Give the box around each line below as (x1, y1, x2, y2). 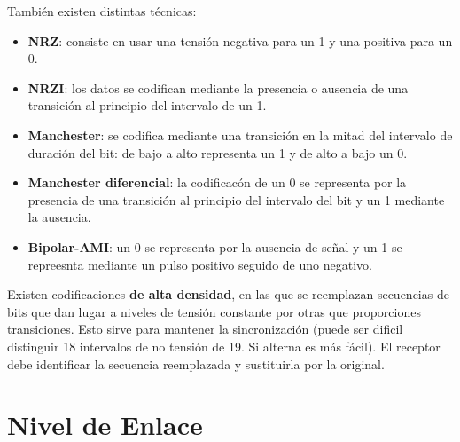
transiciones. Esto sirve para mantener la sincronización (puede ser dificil (7, 320, 403, 338)
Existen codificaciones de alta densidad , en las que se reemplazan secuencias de (7, 285, 449, 304)
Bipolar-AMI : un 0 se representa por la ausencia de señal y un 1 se (27, 237, 402, 256)
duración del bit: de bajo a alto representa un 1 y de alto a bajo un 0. (27, 143, 408, 162)
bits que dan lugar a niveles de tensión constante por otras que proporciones (7, 302, 421, 320)
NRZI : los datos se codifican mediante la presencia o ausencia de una (27, 78, 409, 97)
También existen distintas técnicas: (7, 2, 197, 20)
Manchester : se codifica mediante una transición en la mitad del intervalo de (27, 125, 453, 144)
